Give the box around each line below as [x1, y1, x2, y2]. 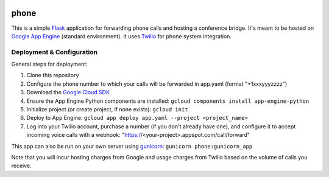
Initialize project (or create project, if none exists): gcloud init [26, 106, 188, 113]
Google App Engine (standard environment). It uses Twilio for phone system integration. [11, 32, 232, 40]
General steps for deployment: [11, 61, 88, 68]
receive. [11, 162, 32, 170]
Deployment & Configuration [11, 47, 97, 56]
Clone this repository [26, 72, 79, 79]
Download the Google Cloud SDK [26, 89, 110, 96]
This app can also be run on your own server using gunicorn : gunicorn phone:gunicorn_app [11, 142, 253, 150]
